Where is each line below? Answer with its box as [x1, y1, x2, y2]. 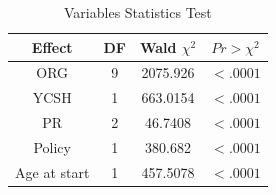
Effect [31, 36, 73, 57]
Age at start [15, 161, 90, 182]
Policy [33, 136, 71, 157]
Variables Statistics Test [64, 2, 212, 22]
